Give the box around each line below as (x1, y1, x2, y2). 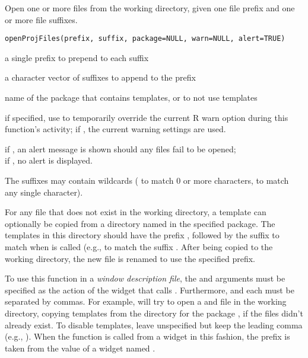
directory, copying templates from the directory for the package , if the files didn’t (5, 306, 303, 319)
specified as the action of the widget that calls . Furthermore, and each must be (5, 283, 294, 296)
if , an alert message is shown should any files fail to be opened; (5, 142, 236, 155)
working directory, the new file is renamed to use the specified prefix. (5, 252, 255, 264)
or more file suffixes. (5, 13, 78, 25)
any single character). (5, 186, 83, 198)
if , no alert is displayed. (5, 154, 93, 167)
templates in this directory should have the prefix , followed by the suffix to (5, 229, 280, 241)
